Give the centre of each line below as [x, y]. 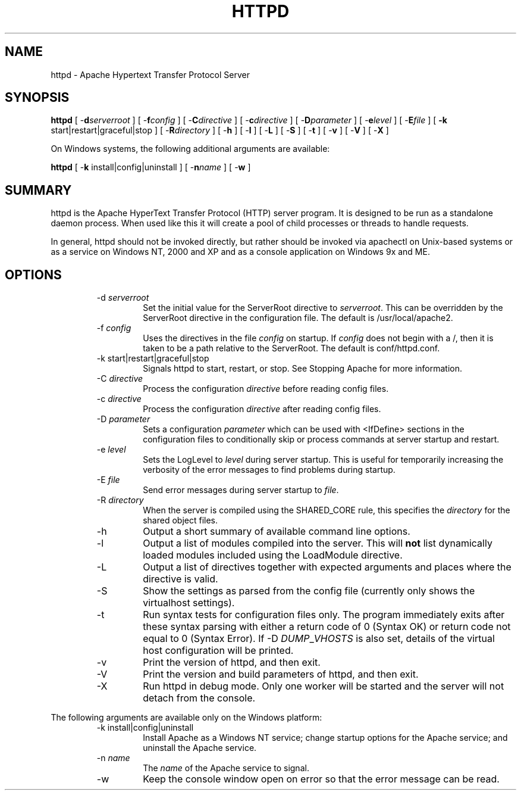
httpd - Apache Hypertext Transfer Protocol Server [150, 74]
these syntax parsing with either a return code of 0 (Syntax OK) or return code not [327, 627]
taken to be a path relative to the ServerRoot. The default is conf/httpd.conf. [291, 348]
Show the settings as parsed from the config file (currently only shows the [309, 591]
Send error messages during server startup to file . [241, 490]
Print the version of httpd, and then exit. [232, 662]
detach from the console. [199, 698]
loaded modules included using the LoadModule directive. [273, 555]
